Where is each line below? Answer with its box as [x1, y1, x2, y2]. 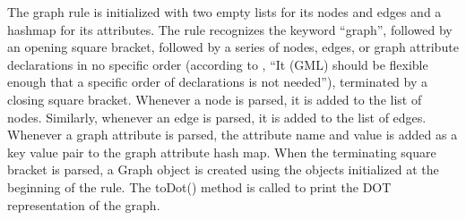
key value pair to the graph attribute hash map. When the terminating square [7, 142, 436, 161]
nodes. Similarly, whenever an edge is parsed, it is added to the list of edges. [7, 107, 427, 126]
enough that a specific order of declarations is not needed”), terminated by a [7, 72, 427, 91]
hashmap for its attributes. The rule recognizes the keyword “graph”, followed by [7, 20, 453, 38]
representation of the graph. [7, 195, 160, 214]
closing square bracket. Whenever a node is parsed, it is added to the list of [7, 89, 422, 108]
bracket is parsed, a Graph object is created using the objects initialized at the [7, 160, 439, 179]
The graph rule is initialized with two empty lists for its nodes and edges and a [7, 3, 442, 21]
